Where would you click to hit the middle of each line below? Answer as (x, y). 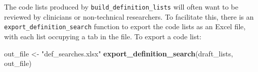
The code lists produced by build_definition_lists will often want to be (121, 7)
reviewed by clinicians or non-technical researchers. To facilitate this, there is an (129, 16)
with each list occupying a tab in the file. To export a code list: (103, 36)
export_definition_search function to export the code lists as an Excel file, (125, 26)
